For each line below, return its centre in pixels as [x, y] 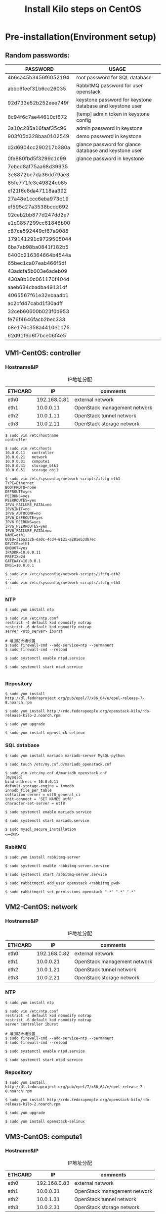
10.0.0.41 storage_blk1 [32, 466]
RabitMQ [16, 847]
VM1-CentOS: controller [43, 353]
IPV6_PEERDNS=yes [23, 522]
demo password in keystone [109, 136]
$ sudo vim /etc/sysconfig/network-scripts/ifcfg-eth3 [63, 583]
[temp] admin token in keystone [113, 114]
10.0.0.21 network [26, 457]
